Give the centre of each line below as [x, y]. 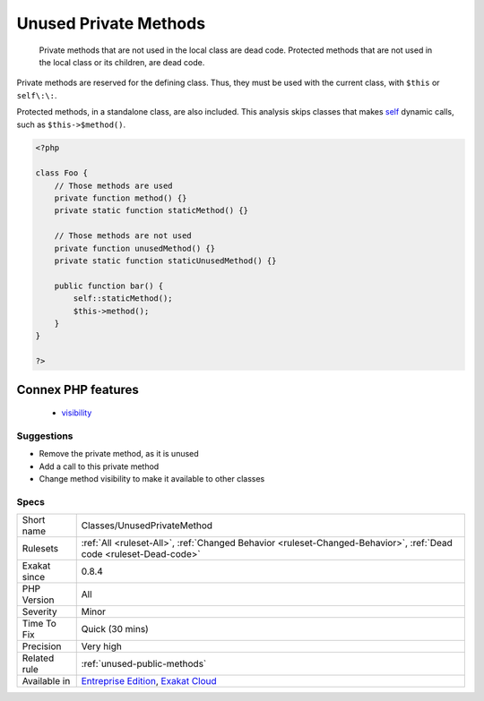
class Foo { [62, 173]
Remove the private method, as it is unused [119, 454]
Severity [39, 611]
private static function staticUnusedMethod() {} [165, 261]
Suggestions [45, 436]
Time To [39, 624]
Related [38, 658]
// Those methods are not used [123, 236]
